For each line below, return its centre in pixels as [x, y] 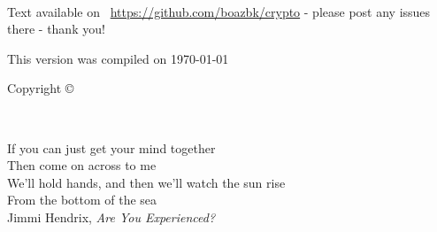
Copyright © [41, 88]
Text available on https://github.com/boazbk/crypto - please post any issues [219, 11]
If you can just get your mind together [111, 147]
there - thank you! [56, 29]
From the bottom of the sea [82, 200]
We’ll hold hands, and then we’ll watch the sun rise [146, 182]
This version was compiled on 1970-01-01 [118, 58]
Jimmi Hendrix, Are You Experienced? [111, 217]
